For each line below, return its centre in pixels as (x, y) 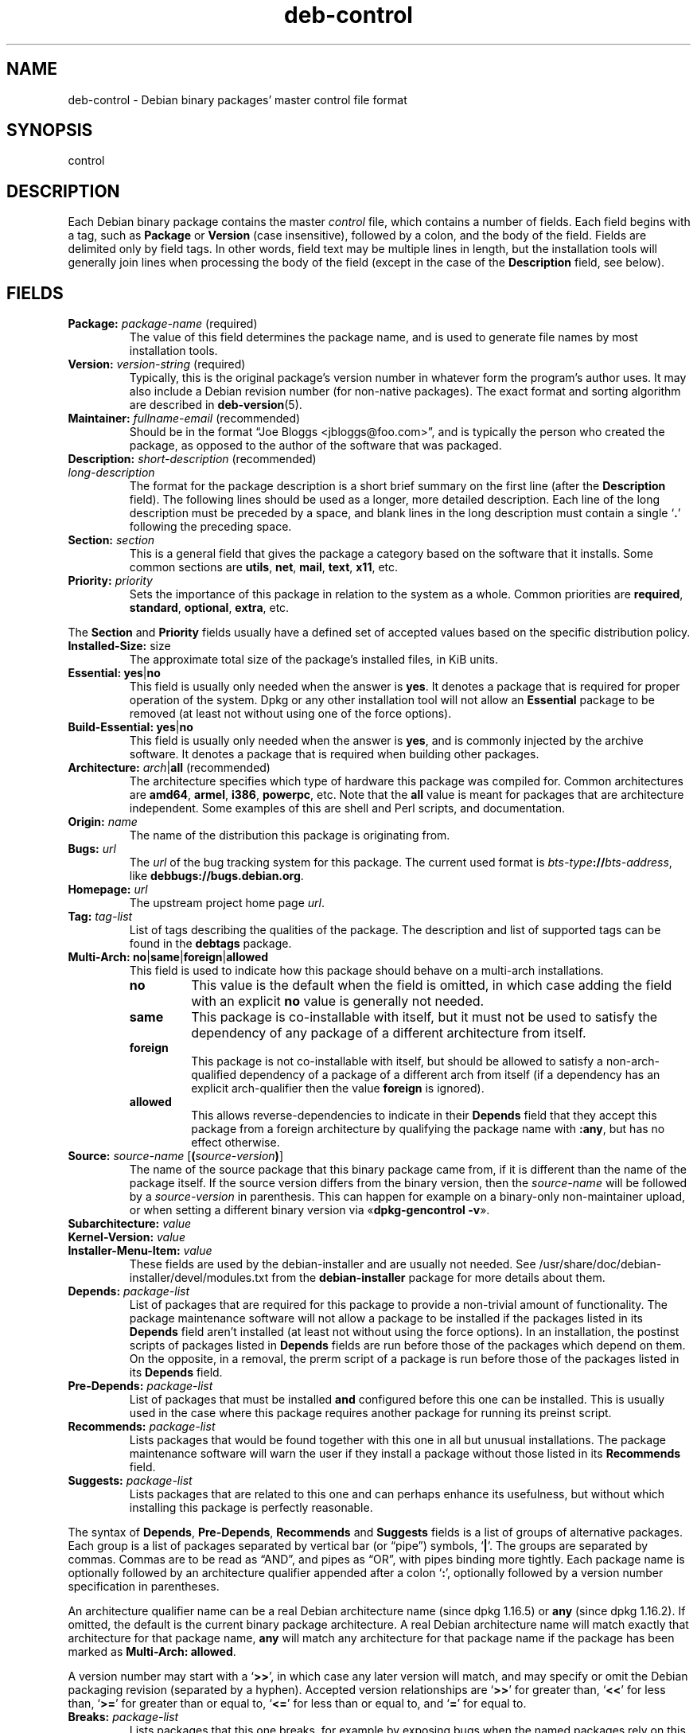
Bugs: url (92, 849)
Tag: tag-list (100, 917)
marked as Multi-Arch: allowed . (152, 1652)
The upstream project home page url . (227, 903)
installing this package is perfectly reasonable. (251, 1508)
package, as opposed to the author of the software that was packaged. (315, 446)
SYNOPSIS (50, 130)
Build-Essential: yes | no (130, 727)
